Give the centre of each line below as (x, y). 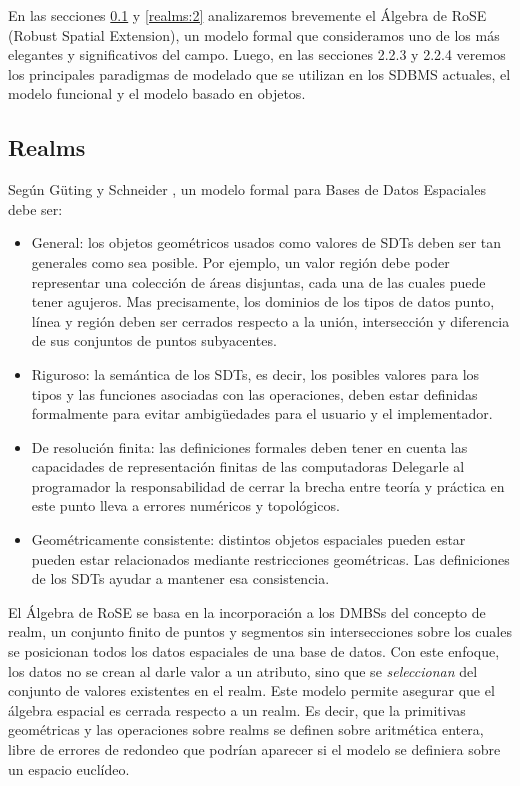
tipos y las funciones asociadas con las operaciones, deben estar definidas (254, 393)
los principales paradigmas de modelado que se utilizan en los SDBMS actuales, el (259, 73)
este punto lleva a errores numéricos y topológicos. (185, 505)
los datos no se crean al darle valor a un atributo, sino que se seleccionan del (243, 670)
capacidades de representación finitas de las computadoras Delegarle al (248, 466)
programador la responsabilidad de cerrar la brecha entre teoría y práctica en (268, 485)
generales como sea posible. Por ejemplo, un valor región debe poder (240, 261)
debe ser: (35, 208)
